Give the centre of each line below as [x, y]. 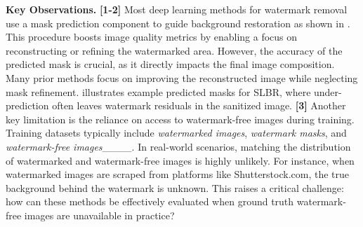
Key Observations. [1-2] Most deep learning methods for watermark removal [177, 9]
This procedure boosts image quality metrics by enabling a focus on [152, 37]
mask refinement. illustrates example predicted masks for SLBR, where [158, 91]
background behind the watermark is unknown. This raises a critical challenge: [175, 187]
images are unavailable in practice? [99, 215]
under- [328, 91]
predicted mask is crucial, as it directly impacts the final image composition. [170, 64]
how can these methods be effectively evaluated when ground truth [150, 201]
